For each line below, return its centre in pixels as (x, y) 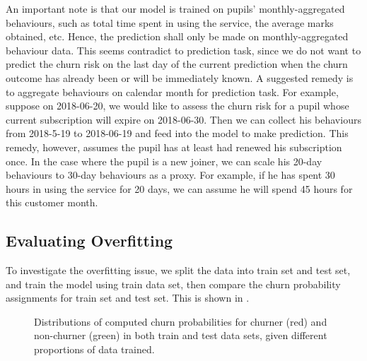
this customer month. (52, 202)
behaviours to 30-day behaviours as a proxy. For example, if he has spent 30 (170, 175)
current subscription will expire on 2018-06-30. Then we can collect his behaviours (183, 119)
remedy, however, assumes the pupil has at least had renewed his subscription (174, 147)
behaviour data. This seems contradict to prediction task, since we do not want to (183, 50)
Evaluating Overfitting (89, 241)
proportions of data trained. (94, 349)
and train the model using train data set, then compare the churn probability (173, 284)
